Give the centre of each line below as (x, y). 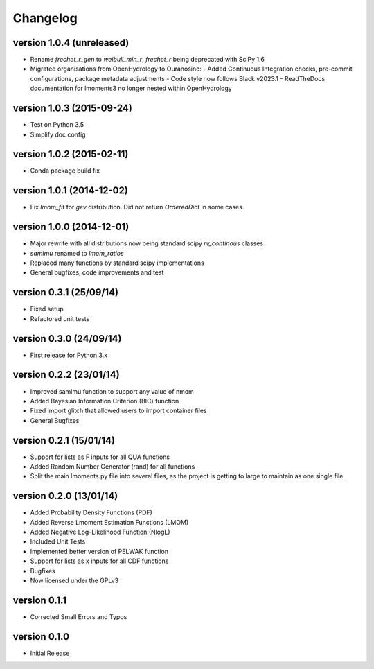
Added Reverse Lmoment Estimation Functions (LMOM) (109, 522)
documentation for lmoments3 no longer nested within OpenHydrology (131, 88)
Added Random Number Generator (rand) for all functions (113, 467)
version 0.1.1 (40, 600)
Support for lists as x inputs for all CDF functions (99, 561)
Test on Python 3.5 (57, 125)
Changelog (45, 18)
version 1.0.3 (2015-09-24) (73, 108)
